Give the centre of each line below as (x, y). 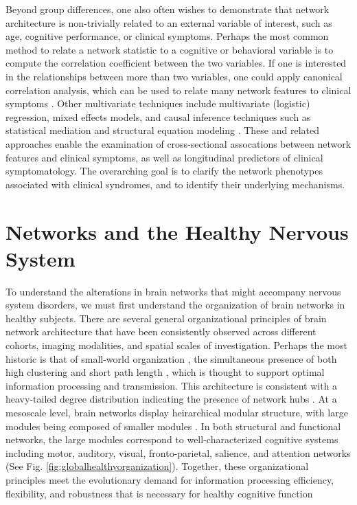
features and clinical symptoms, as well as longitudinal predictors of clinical (164, 157)
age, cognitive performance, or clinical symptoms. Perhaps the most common (167, 36)
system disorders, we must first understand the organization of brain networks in (175, 305)
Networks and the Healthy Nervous (177, 231)
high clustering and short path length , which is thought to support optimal (165, 372)
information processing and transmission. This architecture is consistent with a (172, 385)
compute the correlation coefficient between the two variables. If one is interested (176, 63)
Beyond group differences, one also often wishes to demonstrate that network (168, 9)
